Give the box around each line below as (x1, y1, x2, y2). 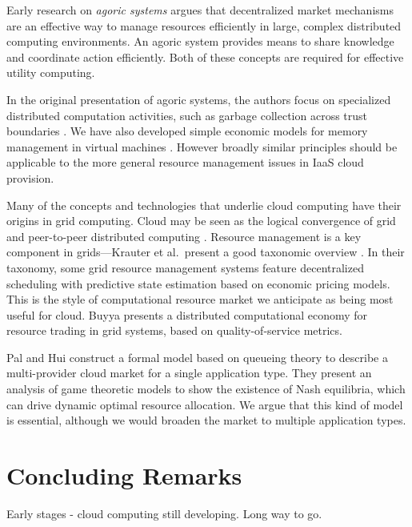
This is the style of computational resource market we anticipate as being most (6, 291, 394, 308)
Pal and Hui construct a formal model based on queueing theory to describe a (6, 348, 388, 365)
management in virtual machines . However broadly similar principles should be (6, 138, 398, 155)
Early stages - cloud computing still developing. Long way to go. (6, 505, 322, 521)
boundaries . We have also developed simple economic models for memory (6, 123, 368, 139)
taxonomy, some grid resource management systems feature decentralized (6, 259, 364, 276)
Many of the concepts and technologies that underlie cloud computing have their (6, 196, 402, 213)
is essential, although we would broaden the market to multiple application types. (6, 412, 406, 428)
